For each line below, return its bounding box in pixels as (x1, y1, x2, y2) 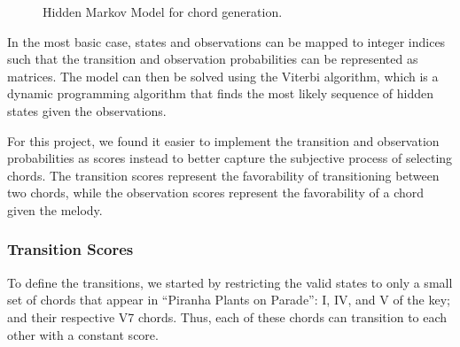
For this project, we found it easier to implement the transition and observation (7, 131, 440, 150)
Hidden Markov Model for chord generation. (43, 3, 283, 20)
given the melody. (7, 200, 103, 219)
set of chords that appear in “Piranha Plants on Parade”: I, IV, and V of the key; (7, 290, 450, 309)
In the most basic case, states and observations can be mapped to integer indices (7, 32, 446, 50)
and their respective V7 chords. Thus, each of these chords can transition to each (7, 307, 448, 326)
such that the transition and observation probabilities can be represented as (7, 50, 418, 68)
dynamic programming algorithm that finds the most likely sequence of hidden (7, 84, 434, 103)
